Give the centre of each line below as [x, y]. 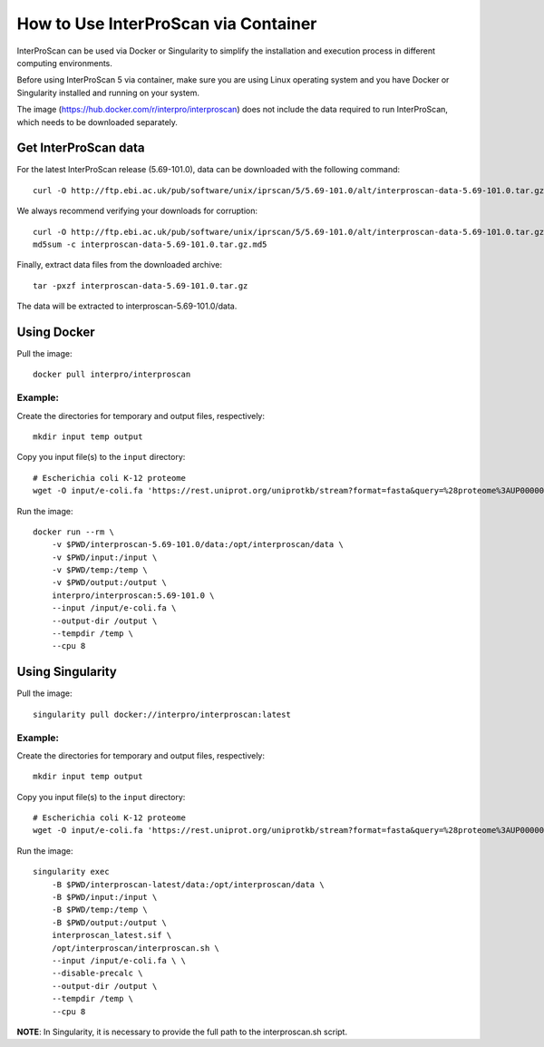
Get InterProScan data [81, 148]
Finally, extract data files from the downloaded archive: [119, 265]
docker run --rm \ [74, 532]
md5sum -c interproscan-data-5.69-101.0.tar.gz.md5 [150, 244]
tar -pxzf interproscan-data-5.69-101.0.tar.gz [141, 285]
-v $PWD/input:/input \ [104, 557]
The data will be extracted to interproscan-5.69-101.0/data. [127, 306]
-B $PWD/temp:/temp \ [100, 910]
